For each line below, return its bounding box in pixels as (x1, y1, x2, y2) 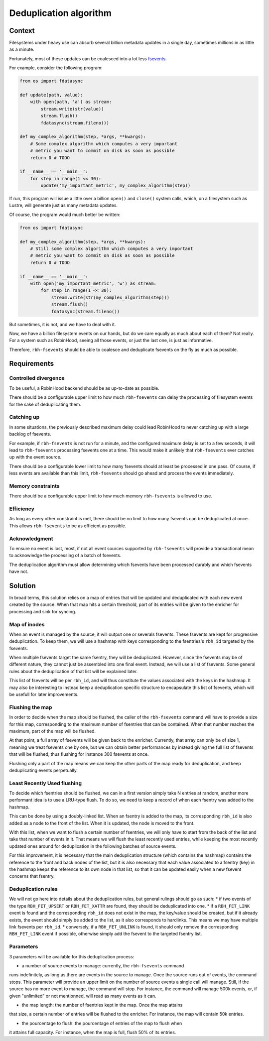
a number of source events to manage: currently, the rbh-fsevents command (21, 962, 184, 968)
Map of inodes (9, 621, 45, 628)
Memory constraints (9, 482, 60, 489)
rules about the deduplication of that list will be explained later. (9, 668, 138, 674)
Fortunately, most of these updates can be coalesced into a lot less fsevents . (9, 55, 167, 62)
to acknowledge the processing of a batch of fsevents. (9, 553, 122, 559)
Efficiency (9, 505, 35, 512)
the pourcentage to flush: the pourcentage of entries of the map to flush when (21, 1020, 182, 1026)
